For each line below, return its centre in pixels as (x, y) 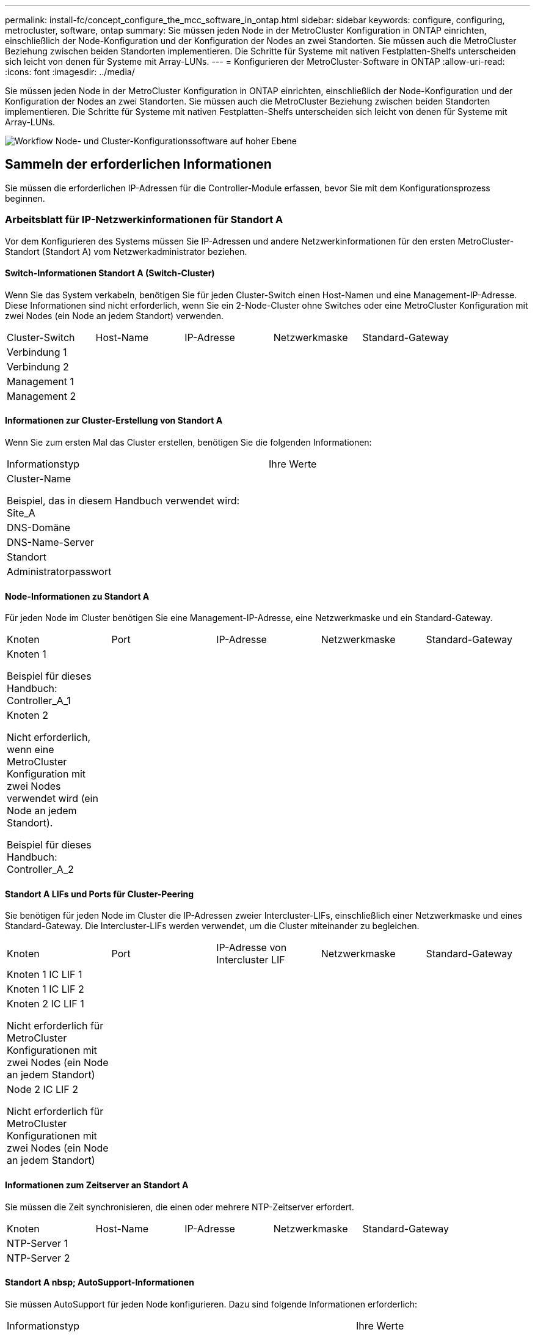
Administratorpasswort (59, 572)
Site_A (21, 513)
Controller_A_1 (39, 701)
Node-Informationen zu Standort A (77, 596)
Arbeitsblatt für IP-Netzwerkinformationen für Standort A (144, 220)
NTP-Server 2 (38, 1258)
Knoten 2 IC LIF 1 (45, 1004)
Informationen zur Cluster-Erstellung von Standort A (114, 421)
